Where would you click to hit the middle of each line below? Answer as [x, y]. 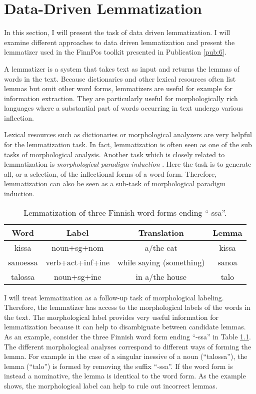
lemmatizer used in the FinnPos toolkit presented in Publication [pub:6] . [115, 52]
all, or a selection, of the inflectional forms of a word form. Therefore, [110, 173]
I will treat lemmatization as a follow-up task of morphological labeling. [114, 297]
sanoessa [23, 262]
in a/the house [161, 276]
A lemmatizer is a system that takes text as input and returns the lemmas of [122, 68]
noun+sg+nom [78, 247]
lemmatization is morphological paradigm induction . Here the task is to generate [128, 164]
